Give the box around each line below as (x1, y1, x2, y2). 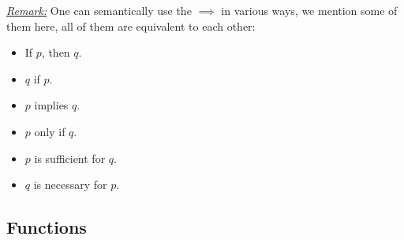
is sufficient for (34, 150, 106, 166)
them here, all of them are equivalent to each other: (6, 17, 256, 34)
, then (41, 44, 70, 61)
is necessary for (33, 176, 107, 193)
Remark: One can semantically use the (6, 2, 192, 18)
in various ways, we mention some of (221, 2, 398, 18)
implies (34, 97, 69, 113)
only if (34, 123, 65, 139)
